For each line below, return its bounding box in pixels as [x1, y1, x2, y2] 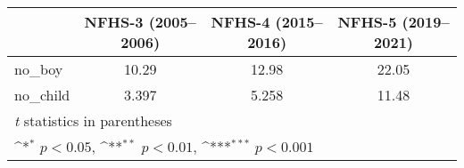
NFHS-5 [337, 12, 397, 32]
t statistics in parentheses [14, 110, 172, 131]
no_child [14, 84, 70, 105]
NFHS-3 [84, 12, 144, 32]
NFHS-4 [211, 12, 270, 32]
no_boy [14, 59, 63, 79]
